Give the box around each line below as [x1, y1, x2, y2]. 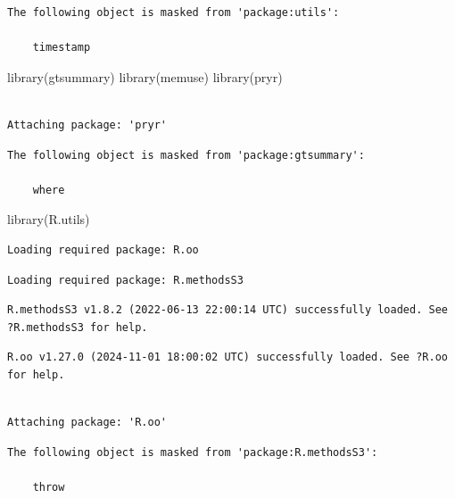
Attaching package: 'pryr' [7, 118, 167, 131]
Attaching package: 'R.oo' [7, 416, 167, 429]
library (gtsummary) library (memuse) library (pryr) [7, 67, 283, 86]
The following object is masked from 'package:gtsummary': [7, 148, 365, 162]
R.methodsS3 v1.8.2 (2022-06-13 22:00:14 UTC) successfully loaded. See [7, 303, 448, 317]
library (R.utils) [7, 210, 90, 228]
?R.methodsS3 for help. [7, 320, 148, 334]
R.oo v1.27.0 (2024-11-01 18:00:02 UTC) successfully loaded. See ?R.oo [7, 351, 448, 364]
